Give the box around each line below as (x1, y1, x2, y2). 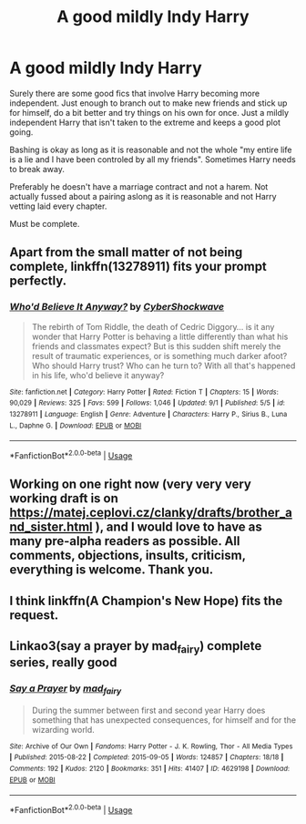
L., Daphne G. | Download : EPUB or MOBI (9, 421, 142, 430)
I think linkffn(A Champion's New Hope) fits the (9, 592, 283, 608)
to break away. (9, 163, 66, 174)
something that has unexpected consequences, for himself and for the (31, 714, 297, 726)
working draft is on (9, 490, 118, 507)
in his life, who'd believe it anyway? (31, 369, 165, 380)
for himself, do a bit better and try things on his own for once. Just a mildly (9, 107, 290, 118)
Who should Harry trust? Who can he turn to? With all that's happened (31, 360, 296, 371)
